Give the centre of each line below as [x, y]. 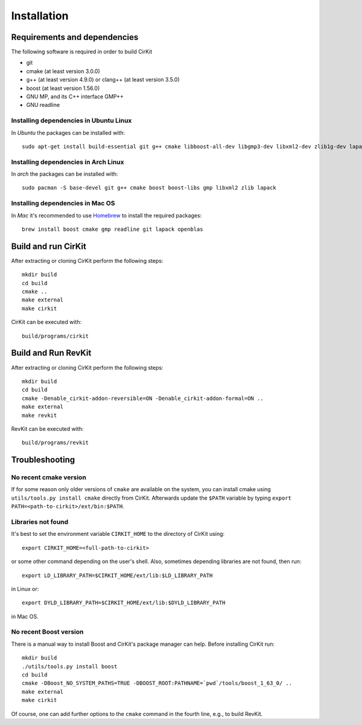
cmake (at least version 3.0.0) [63, 71]
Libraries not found [40, 521]
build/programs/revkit [56, 443]
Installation [40, 16]
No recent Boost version [47, 632]
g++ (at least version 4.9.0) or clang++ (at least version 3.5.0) [103, 80]
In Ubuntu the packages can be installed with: [68, 132]
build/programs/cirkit [56, 336]
